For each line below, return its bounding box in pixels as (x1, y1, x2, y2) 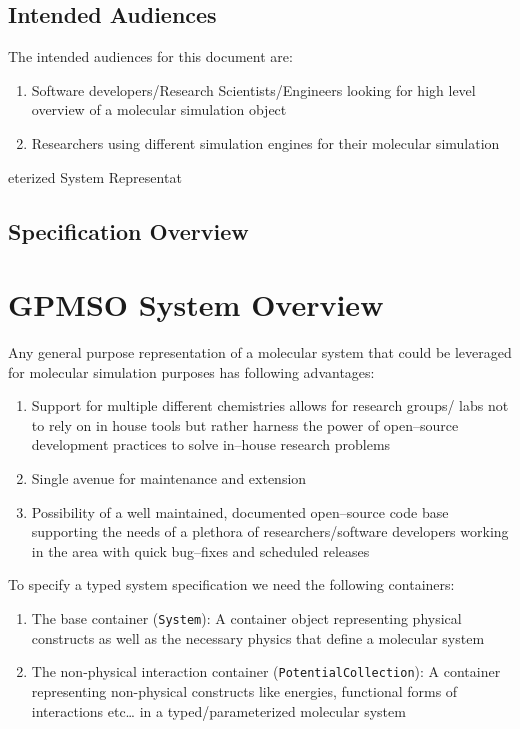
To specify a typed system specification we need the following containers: (8, 574, 455, 595)
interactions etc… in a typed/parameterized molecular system (31, 700, 406, 721)
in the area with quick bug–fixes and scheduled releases (31, 540, 370, 561)
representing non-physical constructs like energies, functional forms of (31, 680, 458, 701)
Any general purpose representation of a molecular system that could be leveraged (8, 342, 512, 363)
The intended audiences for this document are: (8, 46, 293, 67)
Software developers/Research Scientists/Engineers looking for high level (31, 79, 476, 100)
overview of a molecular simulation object (31, 99, 287, 120)
